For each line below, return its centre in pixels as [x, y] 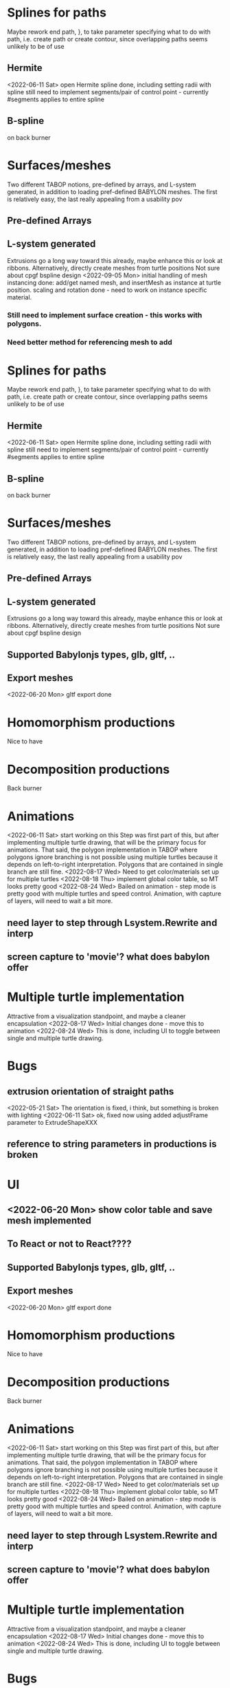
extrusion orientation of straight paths [91, 1091]
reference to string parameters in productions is [112, 1144]
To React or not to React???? [69, 1244]
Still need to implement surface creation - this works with [105, 315]
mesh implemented [49, 1220]
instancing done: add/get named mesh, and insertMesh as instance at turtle [114, 282]
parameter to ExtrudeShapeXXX [53, 1122]
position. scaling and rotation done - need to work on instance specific [107, 290]
